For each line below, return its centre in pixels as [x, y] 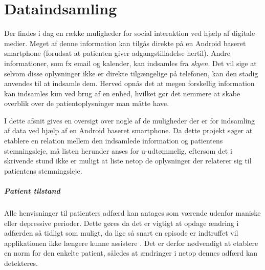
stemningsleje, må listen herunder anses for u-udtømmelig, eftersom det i [118, 150]
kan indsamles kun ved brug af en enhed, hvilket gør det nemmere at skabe [122, 93]
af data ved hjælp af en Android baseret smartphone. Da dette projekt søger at [128, 130]
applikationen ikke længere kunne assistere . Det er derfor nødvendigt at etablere [131, 243]
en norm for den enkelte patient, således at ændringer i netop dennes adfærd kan [131, 253]
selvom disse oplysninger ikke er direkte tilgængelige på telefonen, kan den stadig [131, 73]
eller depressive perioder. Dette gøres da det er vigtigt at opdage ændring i [122, 223]
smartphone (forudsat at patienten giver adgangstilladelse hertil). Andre [117, 53]
